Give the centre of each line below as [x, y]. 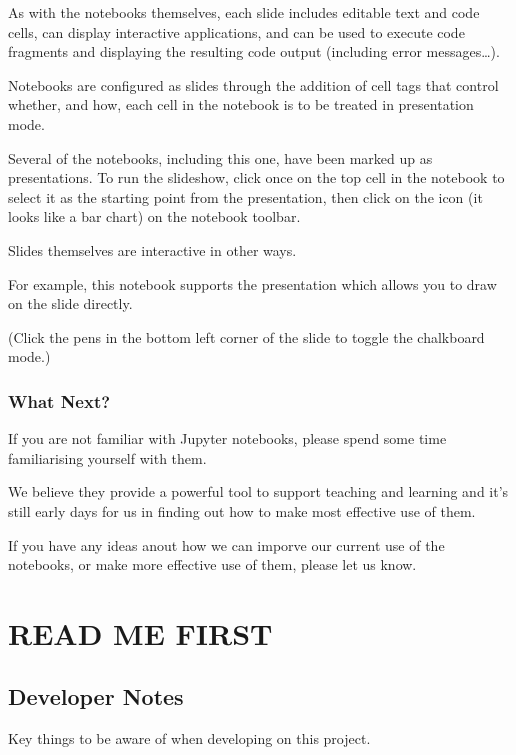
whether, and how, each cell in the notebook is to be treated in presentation [241, 104]
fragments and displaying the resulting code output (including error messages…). [254, 51]
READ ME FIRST [140, 632]
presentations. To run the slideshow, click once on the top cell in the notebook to [256, 177]
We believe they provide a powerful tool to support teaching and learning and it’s [258, 491]
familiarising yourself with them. [107, 457]
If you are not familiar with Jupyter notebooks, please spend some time [227, 438]
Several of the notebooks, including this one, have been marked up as [220, 157]
